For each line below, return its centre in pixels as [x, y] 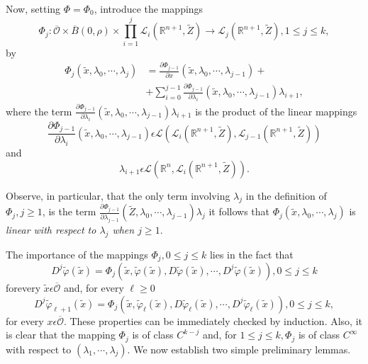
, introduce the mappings [149, 8]
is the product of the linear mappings [276, 111]
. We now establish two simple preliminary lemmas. [239, 349]
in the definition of [286, 195]
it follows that [239, 211]
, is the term [69, 211]
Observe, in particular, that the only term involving [118, 195]
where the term [39, 111]
